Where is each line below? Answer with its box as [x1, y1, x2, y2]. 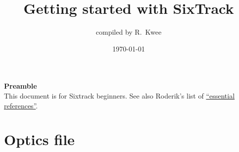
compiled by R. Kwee [96, 27, 162, 37]
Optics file [4, 129, 75, 150]
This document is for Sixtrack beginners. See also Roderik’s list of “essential [4, 90, 235, 101]
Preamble [4, 81, 37, 91]
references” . [4, 100, 38, 110]
